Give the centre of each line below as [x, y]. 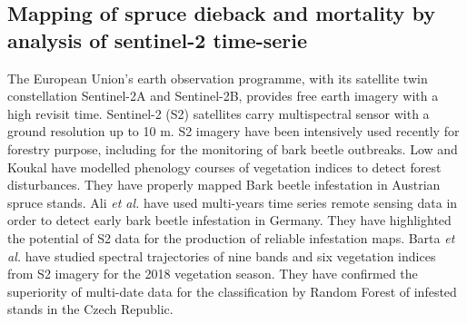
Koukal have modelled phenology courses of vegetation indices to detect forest [224, 167]
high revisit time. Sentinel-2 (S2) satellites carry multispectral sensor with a [219, 113]
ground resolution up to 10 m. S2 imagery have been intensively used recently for [233, 131]
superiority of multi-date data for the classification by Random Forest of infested [232, 291]
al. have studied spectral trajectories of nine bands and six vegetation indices [222, 255]
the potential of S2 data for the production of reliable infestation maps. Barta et [231, 237]
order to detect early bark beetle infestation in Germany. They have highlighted [229, 220]
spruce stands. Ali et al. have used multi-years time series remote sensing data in [233, 202]
